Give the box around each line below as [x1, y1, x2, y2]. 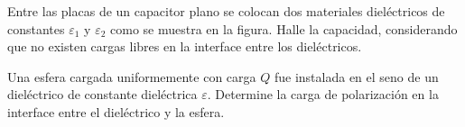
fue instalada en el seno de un [274, 67, 439, 86]
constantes [7, 19, 65, 38]
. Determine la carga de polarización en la [207, 85, 439, 104]
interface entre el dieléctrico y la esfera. [7, 102, 225, 121]
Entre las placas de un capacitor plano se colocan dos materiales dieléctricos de [7, 2, 445, 20]
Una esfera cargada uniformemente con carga [7, 67, 256, 86]
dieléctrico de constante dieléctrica [7, 85, 198, 104]
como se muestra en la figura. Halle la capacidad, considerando [110, 19, 458, 38]
